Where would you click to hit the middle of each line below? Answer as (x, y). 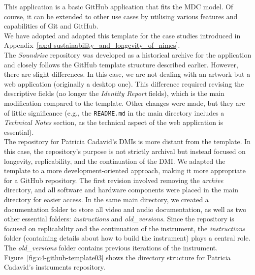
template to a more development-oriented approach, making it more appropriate (125, 170)
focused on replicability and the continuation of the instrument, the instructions (125, 228)
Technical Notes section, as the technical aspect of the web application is (113, 122)
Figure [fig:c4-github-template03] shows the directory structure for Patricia (117, 257)
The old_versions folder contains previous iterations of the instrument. (111, 247)
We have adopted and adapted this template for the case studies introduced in (122, 35)
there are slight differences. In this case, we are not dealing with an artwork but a (127, 74)
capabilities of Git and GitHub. (51, 26)
